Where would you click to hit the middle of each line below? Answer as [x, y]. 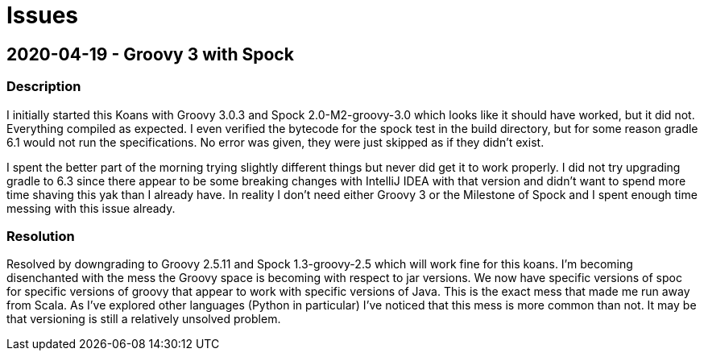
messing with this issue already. [91, 208]
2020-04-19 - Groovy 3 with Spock [150, 54]
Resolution [41, 236]
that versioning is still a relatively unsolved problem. [144, 319]
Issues [43, 15]
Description [44, 87]
